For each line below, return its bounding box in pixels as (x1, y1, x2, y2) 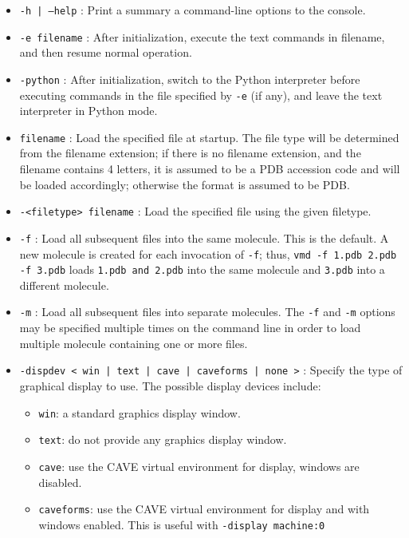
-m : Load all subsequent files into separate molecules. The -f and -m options (19, 303, 395, 320)
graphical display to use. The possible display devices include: (19, 377, 321, 394)
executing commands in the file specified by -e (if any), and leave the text (19, 86, 383, 103)
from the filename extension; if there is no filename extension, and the (19, 144, 361, 161)
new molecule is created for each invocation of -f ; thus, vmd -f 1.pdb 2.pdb (19, 245, 397, 262)
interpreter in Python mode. (19, 102, 158, 119)
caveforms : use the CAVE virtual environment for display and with (38, 500, 370, 517)
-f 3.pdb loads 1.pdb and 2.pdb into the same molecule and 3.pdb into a (19, 261, 385, 278)
